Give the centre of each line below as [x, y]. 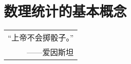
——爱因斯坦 [50, 52]
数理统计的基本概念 [65, 11]
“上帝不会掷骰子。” [41, 38]
